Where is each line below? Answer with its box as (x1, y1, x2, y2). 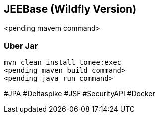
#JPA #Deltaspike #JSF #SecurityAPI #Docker (4, 89, 155, 98)
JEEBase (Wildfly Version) (4, 3, 137, 15)
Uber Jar (4, 40, 38, 51)
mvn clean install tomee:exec (4, 58, 122, 67)
